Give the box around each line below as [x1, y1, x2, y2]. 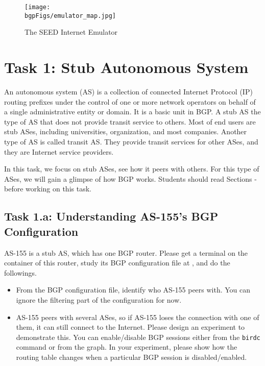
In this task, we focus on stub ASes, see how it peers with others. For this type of [4, 163, 259, 174]
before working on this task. [4, 183, 91, 194]
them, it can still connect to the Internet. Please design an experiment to [16, 322, 245, 332]
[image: [25, 4, 51, 11]
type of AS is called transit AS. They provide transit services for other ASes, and [4, 136, 258, 147]
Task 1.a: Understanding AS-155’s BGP [4, 208, 219, 224]
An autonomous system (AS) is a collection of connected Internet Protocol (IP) [4, 86, 253, 97]
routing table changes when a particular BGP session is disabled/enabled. [16, 351, 247, 362]
